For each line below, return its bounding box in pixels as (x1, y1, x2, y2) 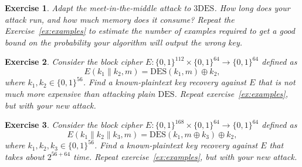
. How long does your (214, 2, 290, 13)
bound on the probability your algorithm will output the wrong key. (5, 36, 243, 48)
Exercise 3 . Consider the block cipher (5, 119, 143, 131)
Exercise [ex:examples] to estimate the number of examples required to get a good (5, 25, 295, 37)
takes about (5, 150, 45, 162)
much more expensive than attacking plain (5, 88, 155, 100)
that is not (258, 76, 296, 88)
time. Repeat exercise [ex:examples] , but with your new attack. (73, 150, 297, 162)
